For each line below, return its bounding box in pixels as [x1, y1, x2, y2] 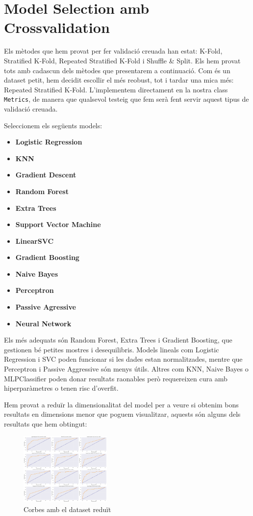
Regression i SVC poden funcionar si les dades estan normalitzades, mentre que [4, 354, 243, 364]
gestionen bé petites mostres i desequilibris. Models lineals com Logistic [4, 344, 219, 354]
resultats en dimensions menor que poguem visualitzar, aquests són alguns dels [4, 409, 241, 419]
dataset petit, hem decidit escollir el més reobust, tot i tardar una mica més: [4, 75, 234, 85]
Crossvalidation [4, 17, 110, 37]
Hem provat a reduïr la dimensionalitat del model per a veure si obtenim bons [4, 399, 239, 409]
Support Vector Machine [15, 219, 101, 229]
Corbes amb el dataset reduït [24, 504, 111, 514]
